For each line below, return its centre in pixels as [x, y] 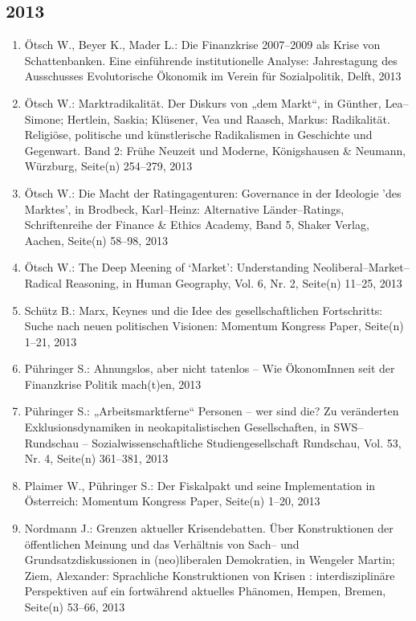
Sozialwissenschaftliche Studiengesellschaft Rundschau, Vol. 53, [247, 442]
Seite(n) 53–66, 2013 [75, 607]
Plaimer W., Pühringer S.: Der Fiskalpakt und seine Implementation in [200, 485]
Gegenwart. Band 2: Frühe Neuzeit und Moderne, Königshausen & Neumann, [215, 150]
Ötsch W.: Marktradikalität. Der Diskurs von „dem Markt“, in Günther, [203, 102]
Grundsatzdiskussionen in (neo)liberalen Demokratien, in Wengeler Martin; [210, 560]
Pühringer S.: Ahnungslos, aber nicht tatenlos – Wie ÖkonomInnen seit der [210, 368]
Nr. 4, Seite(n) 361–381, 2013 [96, 458]
